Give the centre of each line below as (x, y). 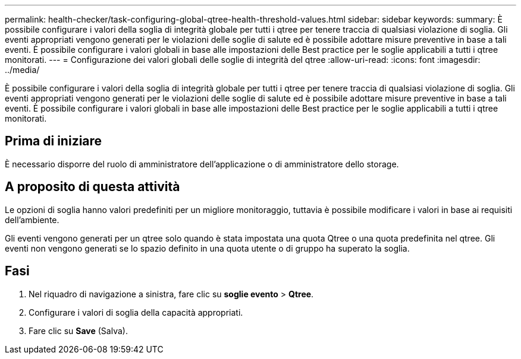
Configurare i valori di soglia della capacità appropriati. (136, 312)
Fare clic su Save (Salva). (78, 331)
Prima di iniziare (54, 141)
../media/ (22, 70)
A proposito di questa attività (92, 187)
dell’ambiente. (32, 220)
